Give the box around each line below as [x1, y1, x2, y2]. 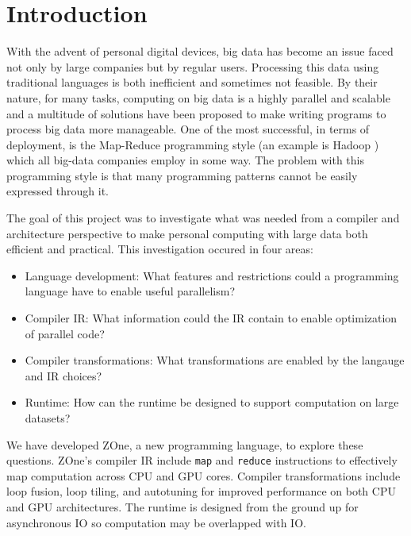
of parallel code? [25, 325, 105, 341]
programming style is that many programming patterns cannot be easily [6, 167, 358, 183]
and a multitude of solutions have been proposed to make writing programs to [6, 105, 386, 121]
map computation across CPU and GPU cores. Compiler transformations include [6, 467, 401, 484]
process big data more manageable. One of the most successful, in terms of [6, 121, 370, 137]
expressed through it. [6, 183, 109, 199]
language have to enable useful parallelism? [25, 283, 236, 299]
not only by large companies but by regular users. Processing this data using [6, 58, 379, 75]
